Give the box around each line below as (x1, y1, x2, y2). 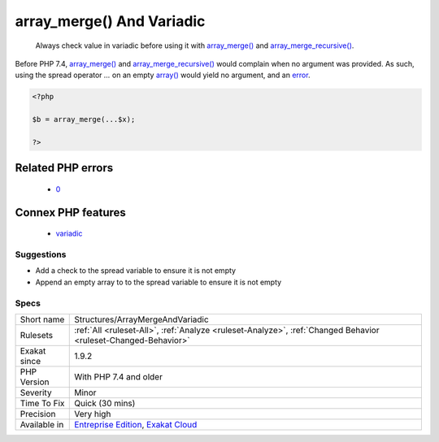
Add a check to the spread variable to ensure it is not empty (35, 266, 236, 275)
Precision (20, 408, 56, 419)
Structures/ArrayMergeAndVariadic (74, 314, 209, 325)
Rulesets (20, 329, 53, 340)
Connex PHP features (15, 206, 126, 219)
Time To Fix (20, 397, 65, 409)
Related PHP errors (15, 161, 114, 175)
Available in (20, 418, 64, 430)
